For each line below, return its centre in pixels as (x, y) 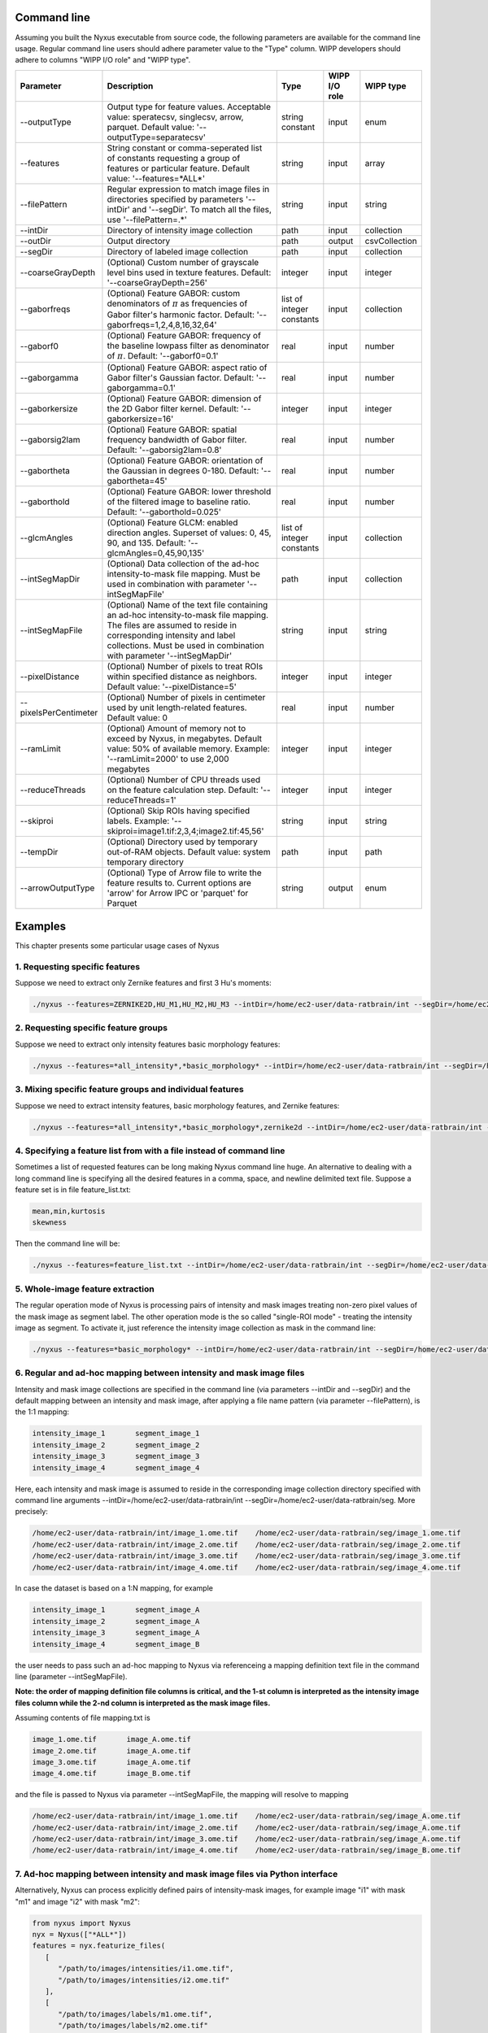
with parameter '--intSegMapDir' (170, 656)
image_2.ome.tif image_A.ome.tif (111, 1751)
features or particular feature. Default (178, 168)
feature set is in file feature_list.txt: (73, 1190)
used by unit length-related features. (177, 707)
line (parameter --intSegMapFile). (71, 1677)
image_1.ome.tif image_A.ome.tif (111, 1739)
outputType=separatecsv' (157, 137)
